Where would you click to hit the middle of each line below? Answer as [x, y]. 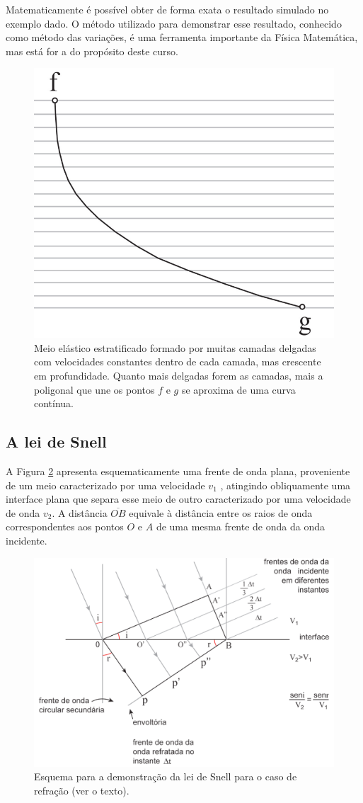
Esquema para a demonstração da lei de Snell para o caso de [166, 776]
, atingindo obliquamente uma [286, 485]
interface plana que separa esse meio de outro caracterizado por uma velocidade [178, 499]
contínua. [54, 403]
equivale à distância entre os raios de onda [221, 512]
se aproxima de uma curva [238, 389]
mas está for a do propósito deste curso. [92, 51]
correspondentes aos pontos [65, 526]
